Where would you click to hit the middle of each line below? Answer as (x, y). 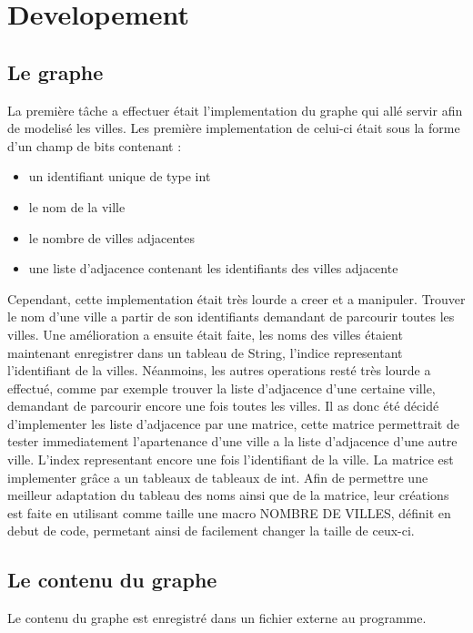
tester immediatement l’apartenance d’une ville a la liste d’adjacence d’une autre (232, 441)
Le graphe (55, 71)
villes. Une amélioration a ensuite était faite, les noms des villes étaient (205, 334)
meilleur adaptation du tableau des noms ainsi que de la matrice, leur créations (228, 495)
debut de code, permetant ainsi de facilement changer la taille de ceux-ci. (211, 531)
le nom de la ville (77, 206)
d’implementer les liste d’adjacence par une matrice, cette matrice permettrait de (233, 423)
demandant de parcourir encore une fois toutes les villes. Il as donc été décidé (223, 406)
